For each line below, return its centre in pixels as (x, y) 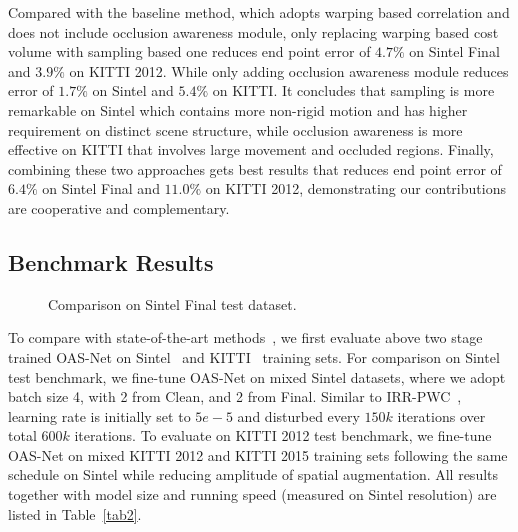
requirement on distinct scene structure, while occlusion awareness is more (235, 129)
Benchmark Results (111, 261)
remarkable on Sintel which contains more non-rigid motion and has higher (238, 109)
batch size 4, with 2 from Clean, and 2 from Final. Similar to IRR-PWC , (235, 396)
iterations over (441, 415)
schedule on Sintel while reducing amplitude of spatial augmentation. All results (253, 474)
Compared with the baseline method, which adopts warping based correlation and (259, 12)
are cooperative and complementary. (119, 207)
